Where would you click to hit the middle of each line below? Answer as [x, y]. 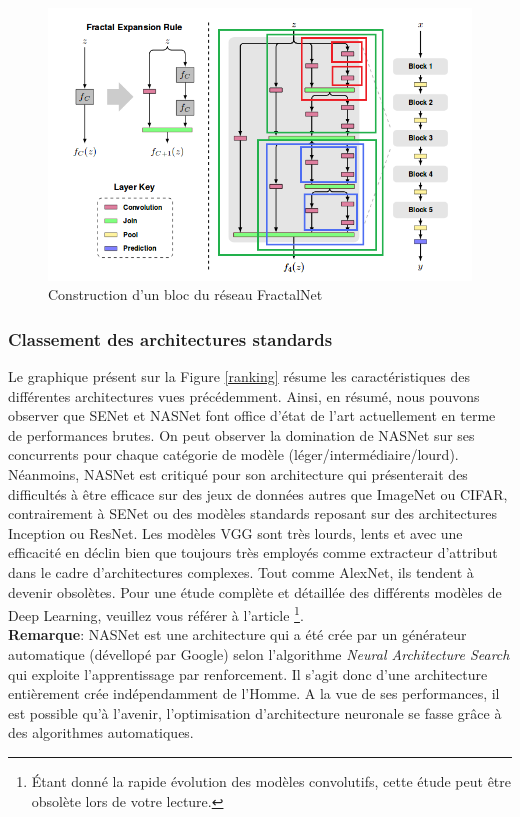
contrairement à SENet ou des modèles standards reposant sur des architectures [253, 513]
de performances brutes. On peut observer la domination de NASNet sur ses [241, 434]
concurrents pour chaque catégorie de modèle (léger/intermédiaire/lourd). [233, 454]
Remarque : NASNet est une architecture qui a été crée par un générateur [237, 634]
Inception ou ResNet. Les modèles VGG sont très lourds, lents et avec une [235, 532]
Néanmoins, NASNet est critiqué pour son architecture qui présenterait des [238, 473]
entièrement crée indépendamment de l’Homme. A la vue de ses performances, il [254, 693]
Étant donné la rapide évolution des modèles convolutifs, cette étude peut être [271, 780]
